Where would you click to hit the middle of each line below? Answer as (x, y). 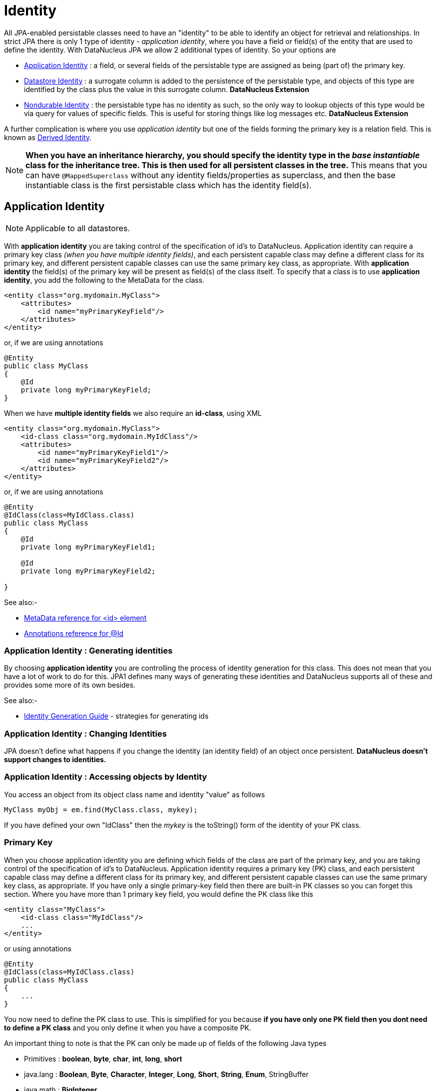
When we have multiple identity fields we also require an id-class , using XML (133, 413)
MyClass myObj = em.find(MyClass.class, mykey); (101, 809)
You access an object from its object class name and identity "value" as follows (135, 794)
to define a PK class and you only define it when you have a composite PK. (128, 1027)
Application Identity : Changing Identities (85, 733)
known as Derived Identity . (48, 137)
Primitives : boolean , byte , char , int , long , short (103, 1058)
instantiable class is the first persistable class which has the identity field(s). (169, 185)
